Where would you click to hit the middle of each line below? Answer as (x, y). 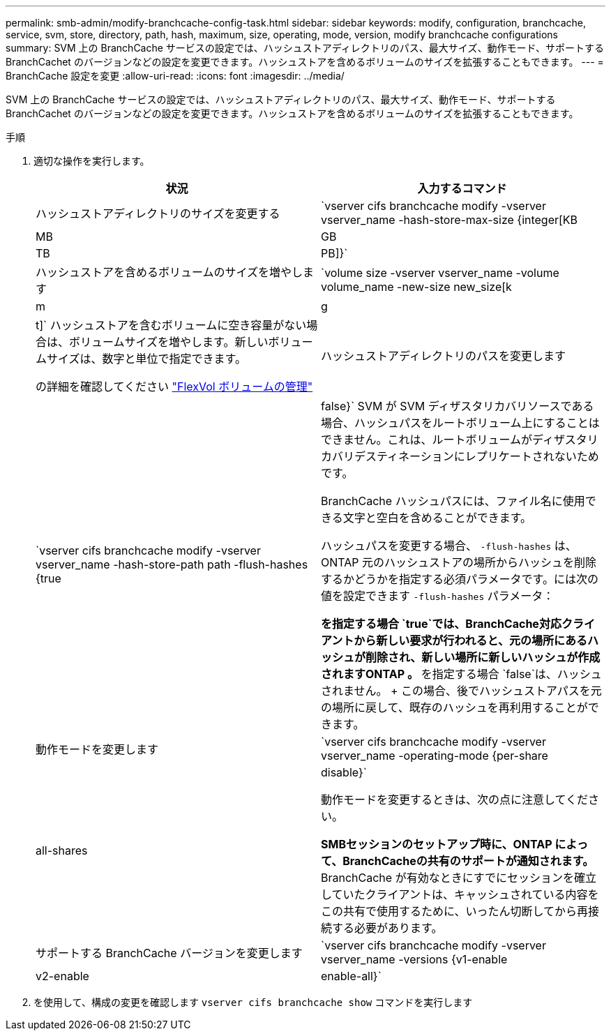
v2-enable (62, 976)
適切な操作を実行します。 (92, 161)
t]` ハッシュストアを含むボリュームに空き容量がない (171, 325)
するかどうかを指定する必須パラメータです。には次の (460, 579)
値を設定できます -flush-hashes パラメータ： (438, 596)
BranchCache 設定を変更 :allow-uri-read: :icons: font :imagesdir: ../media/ (175, 76)
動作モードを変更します (97, 749)
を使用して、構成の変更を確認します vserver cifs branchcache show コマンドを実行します (253, 1002)
